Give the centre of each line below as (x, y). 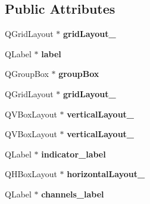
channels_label (73, 194)
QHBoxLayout (31, 174)
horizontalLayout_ (106, 174)
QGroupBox (27, 74)
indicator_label (74, 154)
